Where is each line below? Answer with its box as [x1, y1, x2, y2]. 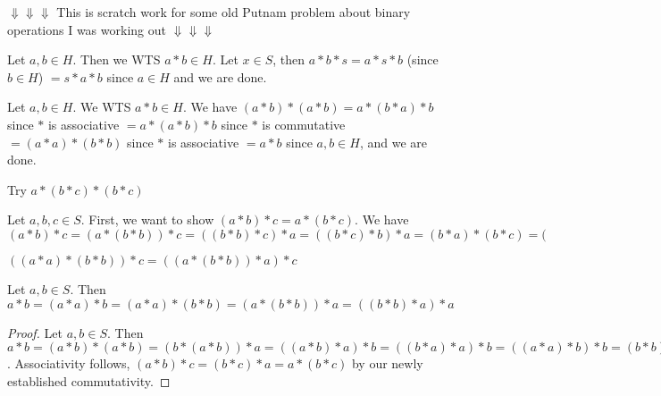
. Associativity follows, [7, 354, 130, 373]
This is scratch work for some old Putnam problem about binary [56, 3, 411, 21]
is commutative [262, 114, 346, 133]
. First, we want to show [80, 210, 214, 229]
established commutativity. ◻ [7, 371, 171, 390]
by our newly [351, 354, 423, 373]
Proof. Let [7, 323, 63, 341]
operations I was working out [7, 20, 166, 38]
